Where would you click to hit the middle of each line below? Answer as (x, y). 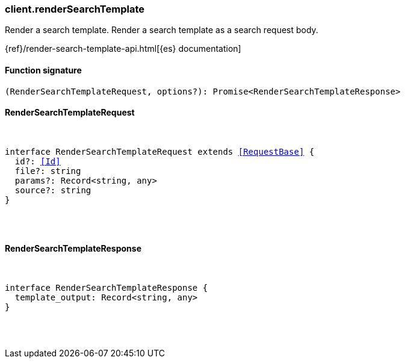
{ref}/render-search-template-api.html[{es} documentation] (123, 49)
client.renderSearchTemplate (75, 9)
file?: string (48, 171)
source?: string (53, 190)
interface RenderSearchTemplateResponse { (107, 288)
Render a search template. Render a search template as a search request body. (162, 30)
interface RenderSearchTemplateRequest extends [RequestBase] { (160, 151)
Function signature (43, 70)
